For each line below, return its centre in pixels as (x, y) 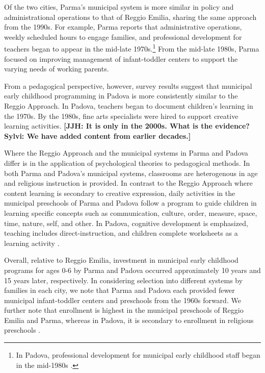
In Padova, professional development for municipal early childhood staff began (138, 355)
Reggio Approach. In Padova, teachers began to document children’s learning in (129, 106)
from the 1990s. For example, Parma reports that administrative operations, (123, 27)
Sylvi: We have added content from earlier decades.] (98, 135)
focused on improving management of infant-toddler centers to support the (121, 58)
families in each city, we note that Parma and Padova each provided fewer (120, 290)
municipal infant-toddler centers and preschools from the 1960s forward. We (123, 300)
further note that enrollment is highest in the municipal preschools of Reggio (124, 310)
